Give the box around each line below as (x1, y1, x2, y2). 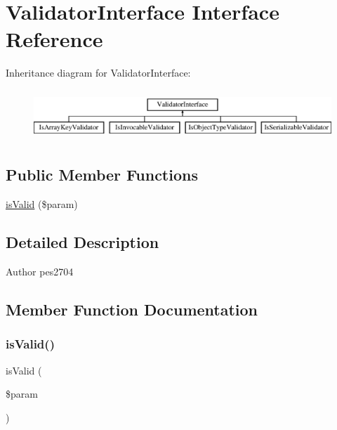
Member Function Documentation (6, 298, 258, 320)
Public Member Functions (6, 164, 198, 185)
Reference (6, 25, 103, 53)
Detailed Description (6, 231, 159, 253)
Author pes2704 (6, 263, 74, 278)
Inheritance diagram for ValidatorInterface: (6, 65, 191, 80)
